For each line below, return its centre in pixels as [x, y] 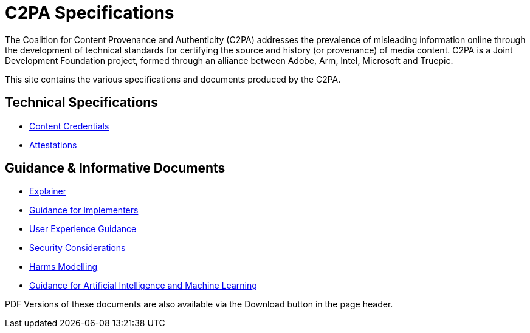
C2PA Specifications [90, 13]
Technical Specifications [82, 103]
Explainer [48, 191]
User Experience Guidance [83, 229]
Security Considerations [77, 248]
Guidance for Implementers [84, 210]
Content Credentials [69, 126]
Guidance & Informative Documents [115, 168]
